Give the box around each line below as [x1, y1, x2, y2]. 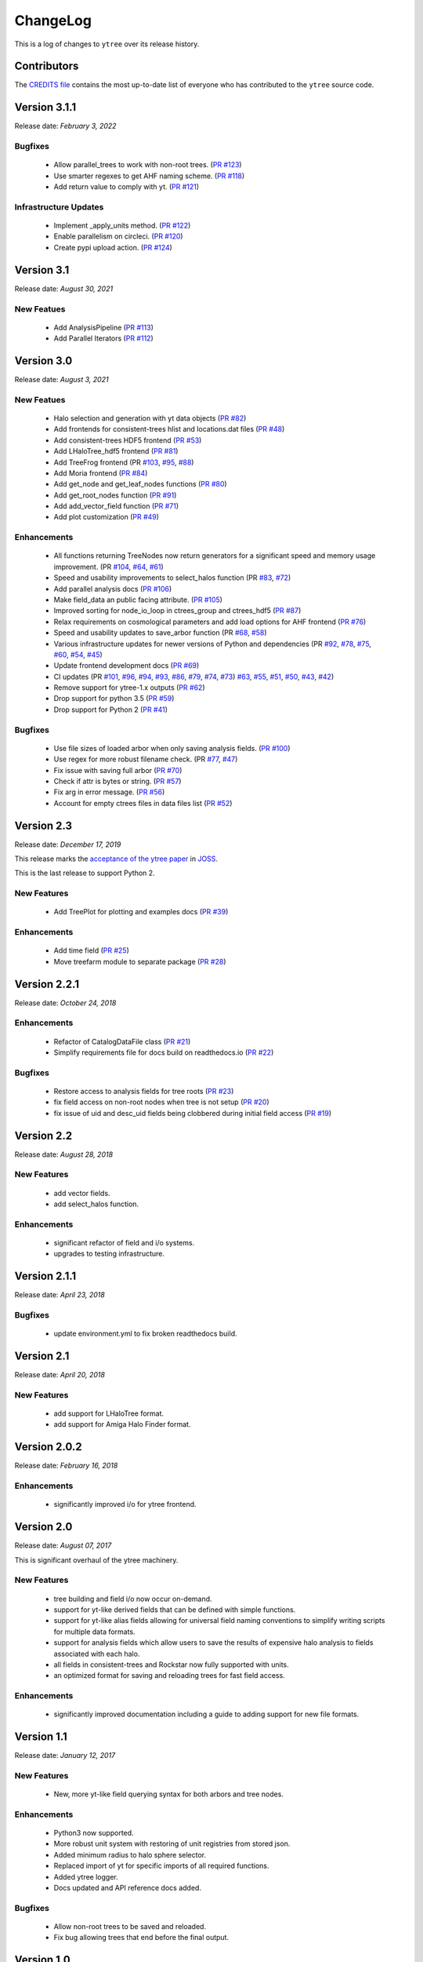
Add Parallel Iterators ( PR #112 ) [53, 334, 154, 343]
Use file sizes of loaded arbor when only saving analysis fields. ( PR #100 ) [53, 743, 291, 753]
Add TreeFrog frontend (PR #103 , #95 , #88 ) [53, 458, 194, 467]
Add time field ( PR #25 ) [53, 946, 129, 955]
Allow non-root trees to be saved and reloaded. [53, 1921, 207, 1931]
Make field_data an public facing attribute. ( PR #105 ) [53, 595, 223, 604]
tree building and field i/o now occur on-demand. [53, 1594, 212, 1603]
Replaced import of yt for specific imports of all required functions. [53, 1861, 269, 1871]
